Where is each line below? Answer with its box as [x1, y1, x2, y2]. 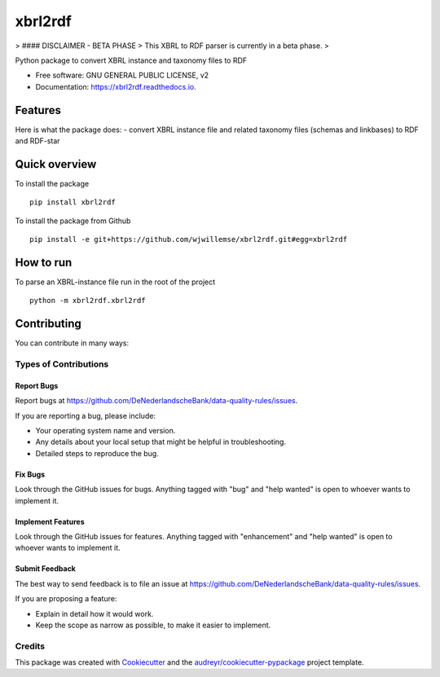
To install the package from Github [15, 216, 131, 226]
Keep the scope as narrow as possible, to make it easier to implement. [35, 620, 271, 630]
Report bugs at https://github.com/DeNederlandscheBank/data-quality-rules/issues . [15, 396, 298, 406]
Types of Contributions [15, 358, 109, 370]
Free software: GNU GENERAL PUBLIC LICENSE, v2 [35, 70, 209, 81]
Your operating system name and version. [35, 426, 176, 436]
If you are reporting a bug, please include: [15, 411, 156, 420]
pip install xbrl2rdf [29, 198, 116, 207]
